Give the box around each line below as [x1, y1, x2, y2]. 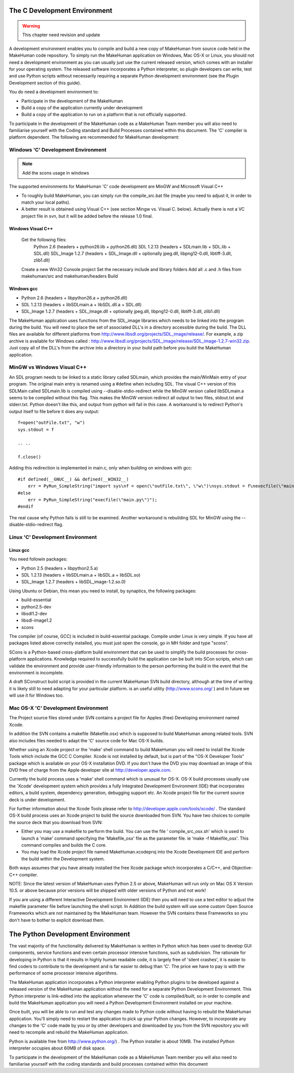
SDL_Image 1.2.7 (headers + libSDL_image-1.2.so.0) [21, 579, 126, 585]
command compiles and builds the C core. [21, 842, 107, 848]
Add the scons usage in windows [22, 170, 89, 176]
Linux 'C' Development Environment [9, 534, 97, 540]
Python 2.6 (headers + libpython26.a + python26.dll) [21, 294, 127, 301]
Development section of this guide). [9, 80, 81, 86]
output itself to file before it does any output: [9, 408, 99, 414]
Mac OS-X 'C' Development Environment [9, 705, 109, 711]
